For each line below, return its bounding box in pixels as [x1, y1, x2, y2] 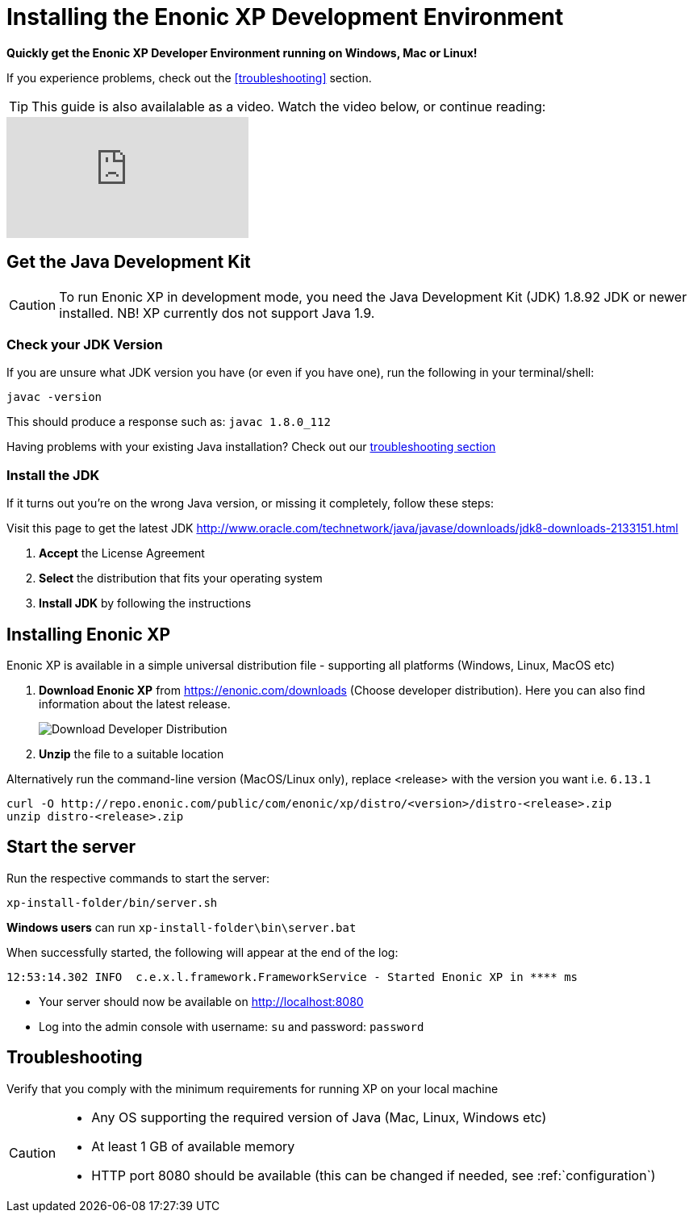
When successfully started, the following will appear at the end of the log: [6, 945, 399, 959]
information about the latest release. [39, 696, 231, 711]
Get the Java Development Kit [6, 252, 251, 273]
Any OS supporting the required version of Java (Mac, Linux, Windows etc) [91, 1108, 547, 1125]
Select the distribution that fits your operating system [39, 571, 323, 586]
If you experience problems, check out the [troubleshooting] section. [6, 70, 372, 85]
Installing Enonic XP [6, 624, 171, 645]
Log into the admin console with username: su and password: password [39, 1019, 424, 1033]
